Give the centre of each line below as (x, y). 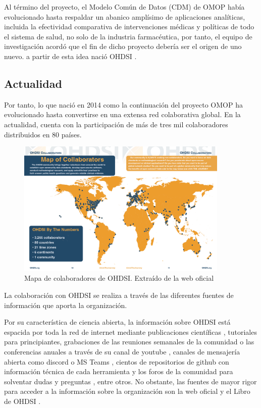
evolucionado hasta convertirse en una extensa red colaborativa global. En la (122, 114)
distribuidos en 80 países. (43, 134)
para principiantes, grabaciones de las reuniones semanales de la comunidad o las (129, 342)
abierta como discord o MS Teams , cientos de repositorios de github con (117, 361)
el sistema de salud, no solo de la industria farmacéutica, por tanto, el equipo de (128, 36)
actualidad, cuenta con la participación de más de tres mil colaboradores (116, 124)
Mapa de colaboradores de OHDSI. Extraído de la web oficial (119, 278)
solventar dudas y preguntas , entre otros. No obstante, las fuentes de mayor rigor (130, 381)
